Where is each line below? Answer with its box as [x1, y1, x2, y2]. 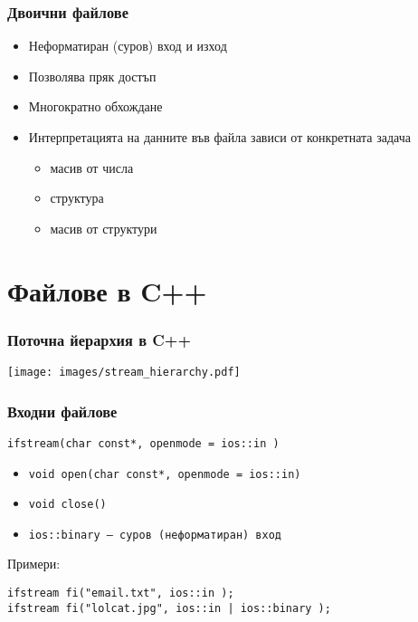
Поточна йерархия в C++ [7, 328, 192, 350]
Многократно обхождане [28, 97, 163, 116]
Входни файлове [7, 399, 118, 422]
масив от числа [50, 158, 134, 177]
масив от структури [50, 218, 157, 237]
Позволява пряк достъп [28, 66, 157, 85]
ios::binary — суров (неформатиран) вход [28, 528, 281, 541]
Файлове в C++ [7, 272, 207, 309]
